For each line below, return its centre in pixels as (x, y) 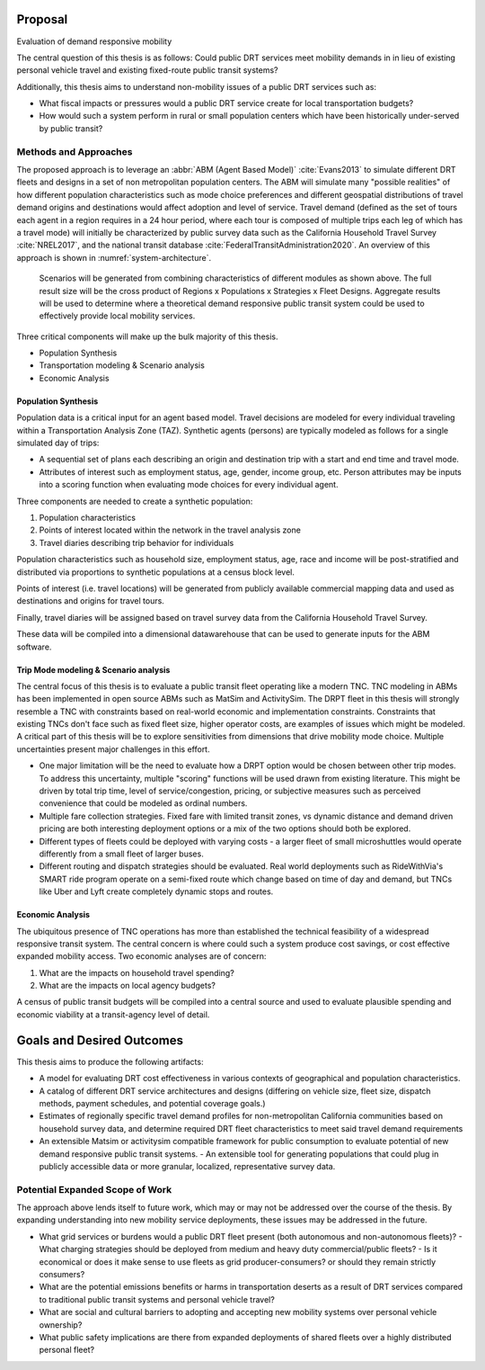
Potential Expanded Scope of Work (94, 1189)
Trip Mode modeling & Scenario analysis (93, 669)
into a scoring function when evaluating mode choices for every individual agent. (189, 485)
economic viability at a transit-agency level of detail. (113, 1014)
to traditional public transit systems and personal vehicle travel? (157, 1299)
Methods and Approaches (75, 151)
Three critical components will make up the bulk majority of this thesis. (147, 336)
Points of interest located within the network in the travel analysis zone (170, 530)
